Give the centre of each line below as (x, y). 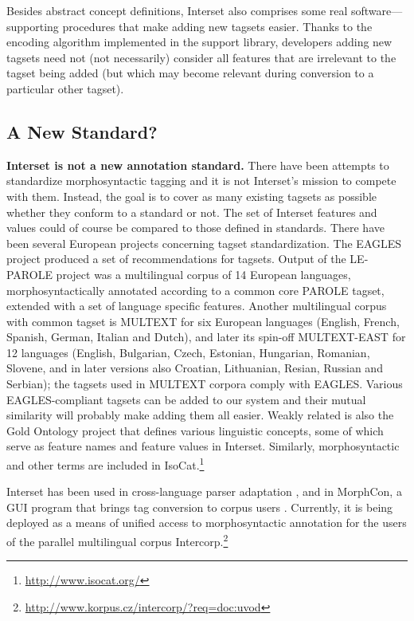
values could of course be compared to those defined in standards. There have (195, 228)
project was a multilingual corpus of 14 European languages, (203, 274)
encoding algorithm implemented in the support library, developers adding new (199, 42)
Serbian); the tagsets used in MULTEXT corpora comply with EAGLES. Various (205, 384)
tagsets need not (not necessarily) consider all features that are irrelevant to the (201, 57)
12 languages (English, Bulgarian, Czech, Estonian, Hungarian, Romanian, (188, 352)
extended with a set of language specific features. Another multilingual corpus (197, 306)
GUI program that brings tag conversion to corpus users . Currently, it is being (200, 507)
